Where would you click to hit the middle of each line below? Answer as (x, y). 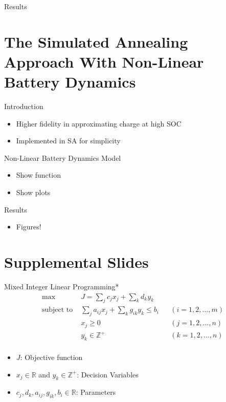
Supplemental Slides (76, 262)
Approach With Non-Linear (104, 61)
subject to (57, 310)
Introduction (24, 106)
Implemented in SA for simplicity (68, 141)
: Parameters (96, 392)
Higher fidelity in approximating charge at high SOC (99, 123)
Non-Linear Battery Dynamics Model (63, 157)
